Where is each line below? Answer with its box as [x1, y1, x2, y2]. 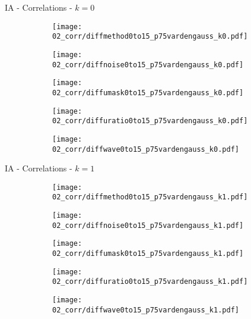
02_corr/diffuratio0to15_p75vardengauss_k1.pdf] [52, 277, 248, 286]
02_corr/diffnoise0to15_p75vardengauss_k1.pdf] [52, 221, 244, 230]
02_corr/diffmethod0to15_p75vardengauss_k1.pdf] [52, 193, 248, 202]
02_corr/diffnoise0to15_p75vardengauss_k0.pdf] [52, 60, 244, 69]
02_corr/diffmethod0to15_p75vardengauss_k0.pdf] [52, 32, 248, 41]
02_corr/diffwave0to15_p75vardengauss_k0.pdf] [52, 145, 239, 154]
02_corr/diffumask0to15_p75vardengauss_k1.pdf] [52, 249, 244, 258]
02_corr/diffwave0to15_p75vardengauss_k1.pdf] [52, 305, 239, 314]
